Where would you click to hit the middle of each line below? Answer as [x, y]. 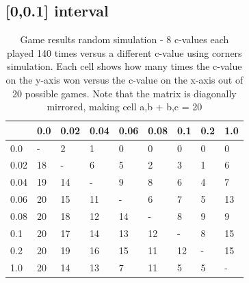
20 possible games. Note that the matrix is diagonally [124, 93]
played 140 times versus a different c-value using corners [124, 52]
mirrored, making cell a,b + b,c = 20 [124, 107]
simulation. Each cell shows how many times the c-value [124, 66]
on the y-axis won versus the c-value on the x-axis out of [124, 79]
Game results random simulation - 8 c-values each [124, 39]
